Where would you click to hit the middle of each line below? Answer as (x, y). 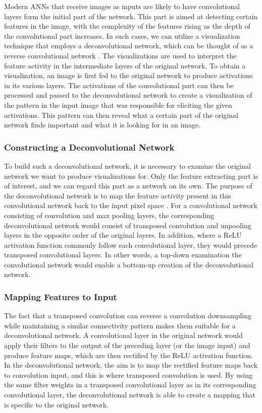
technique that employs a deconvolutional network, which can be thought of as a (129, 46)
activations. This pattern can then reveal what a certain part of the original (121, 115)
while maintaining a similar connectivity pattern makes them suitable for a (120, 325)
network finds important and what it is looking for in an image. (102, 125)
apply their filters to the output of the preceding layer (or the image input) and (127, 345)
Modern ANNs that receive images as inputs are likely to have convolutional (122, 6)
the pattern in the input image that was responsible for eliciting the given (118, 105)
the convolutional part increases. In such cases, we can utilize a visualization (122, 36)
